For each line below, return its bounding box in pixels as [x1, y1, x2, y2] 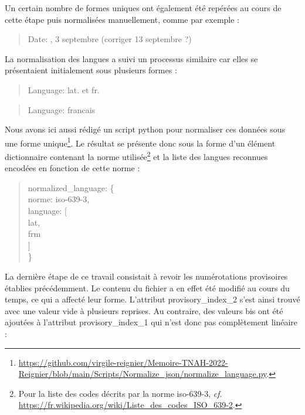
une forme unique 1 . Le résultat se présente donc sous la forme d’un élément [5, 135, 276, 149]
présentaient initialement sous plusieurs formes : [5, 64, 177, 76]
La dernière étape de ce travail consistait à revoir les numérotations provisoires [5, 270, 288, 282]
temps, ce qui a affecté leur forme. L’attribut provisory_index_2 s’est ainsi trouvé [5, 293, 300, 305]
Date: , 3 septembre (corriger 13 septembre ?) [28, 33, 192, 45]
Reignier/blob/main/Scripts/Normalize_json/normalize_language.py [18, 368, 267, 380]
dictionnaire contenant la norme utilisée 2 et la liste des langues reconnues [5, 149, 268, 162]
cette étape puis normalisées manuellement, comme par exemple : [5, 13, 240, 25]
